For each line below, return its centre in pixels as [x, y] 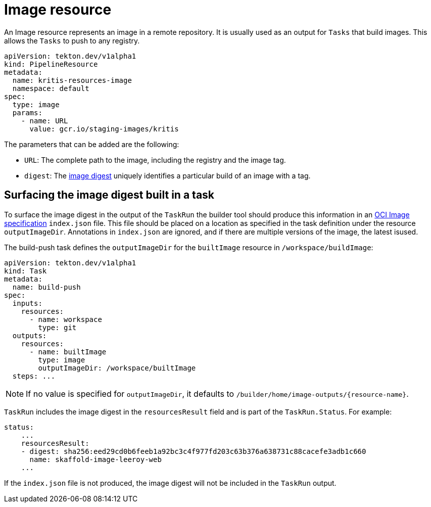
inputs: [27, 303]
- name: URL [44, 121]
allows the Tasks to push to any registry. [72, 40]
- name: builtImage [68, 352]
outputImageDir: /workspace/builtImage [117, 368]
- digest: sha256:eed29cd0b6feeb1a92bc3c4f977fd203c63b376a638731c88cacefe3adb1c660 [194, 451]
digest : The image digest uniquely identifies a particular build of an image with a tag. [167, 175]
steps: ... [34, 376]
